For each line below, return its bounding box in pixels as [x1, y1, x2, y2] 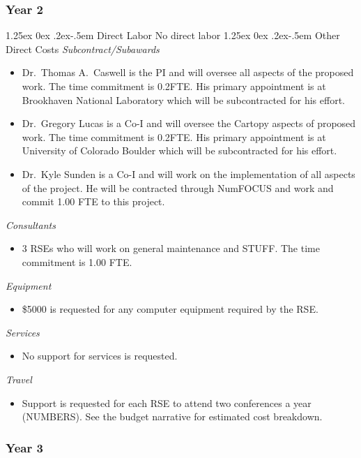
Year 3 [6, 438, 43, 456]
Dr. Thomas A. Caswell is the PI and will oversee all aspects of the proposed [22, 65, 354, 80]
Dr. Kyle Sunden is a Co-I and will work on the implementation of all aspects [22, 166, 355, 181]
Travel [6, 371, 32, 386]
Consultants [6, 217, 56, 232]
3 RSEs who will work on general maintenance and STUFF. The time [22, 241, 320, 256]
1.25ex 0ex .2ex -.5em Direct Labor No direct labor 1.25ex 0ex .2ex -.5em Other [6, 28, 340, 43]
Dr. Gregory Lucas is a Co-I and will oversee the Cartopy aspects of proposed [22, 116, 356, 131]
